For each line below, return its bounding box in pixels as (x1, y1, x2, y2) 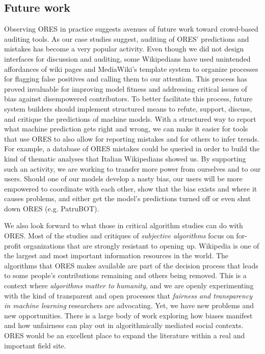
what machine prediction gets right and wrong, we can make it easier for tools (4, 123, 248, 134)
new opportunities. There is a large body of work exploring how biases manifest (4, 310, 253, 320)
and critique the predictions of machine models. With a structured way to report (4, 113, 256, 124)
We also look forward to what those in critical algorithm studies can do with (4, 220, 243, 231)
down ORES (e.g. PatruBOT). (4, 203, 99, 213)
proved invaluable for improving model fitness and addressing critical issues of (4, 83, 247, 94)
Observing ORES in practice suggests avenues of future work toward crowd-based (4, 23, 258, 34)
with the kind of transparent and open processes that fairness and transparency (4, 290, 253, 301)
